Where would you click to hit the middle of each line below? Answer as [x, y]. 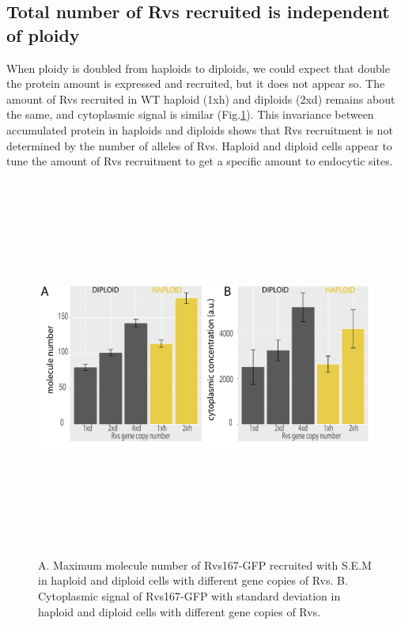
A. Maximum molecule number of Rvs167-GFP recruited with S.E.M [205, 564]
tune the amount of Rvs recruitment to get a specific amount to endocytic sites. [200, 161]
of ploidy [43, 34]
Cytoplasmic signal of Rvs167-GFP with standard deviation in [189, 595]
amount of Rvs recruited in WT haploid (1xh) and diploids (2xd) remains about [201, 98]
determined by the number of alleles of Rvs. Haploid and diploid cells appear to [199, 145]
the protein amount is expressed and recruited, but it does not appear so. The [196, 83]
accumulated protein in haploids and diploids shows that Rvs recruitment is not [200, 129]
